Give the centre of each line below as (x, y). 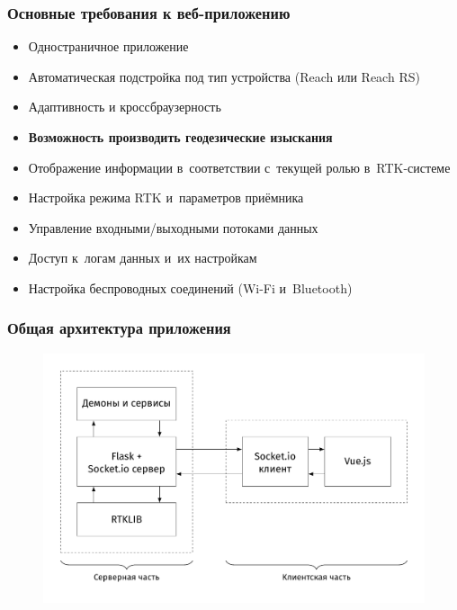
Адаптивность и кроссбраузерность (125, 107)
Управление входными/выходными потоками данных (173, 227)
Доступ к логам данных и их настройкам (143, 258)
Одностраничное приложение (108, 46)
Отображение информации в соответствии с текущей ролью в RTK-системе (239, 167)
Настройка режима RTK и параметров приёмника (166, 197)
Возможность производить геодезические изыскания (180, 137)
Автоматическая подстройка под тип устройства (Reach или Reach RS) (224, 76)
